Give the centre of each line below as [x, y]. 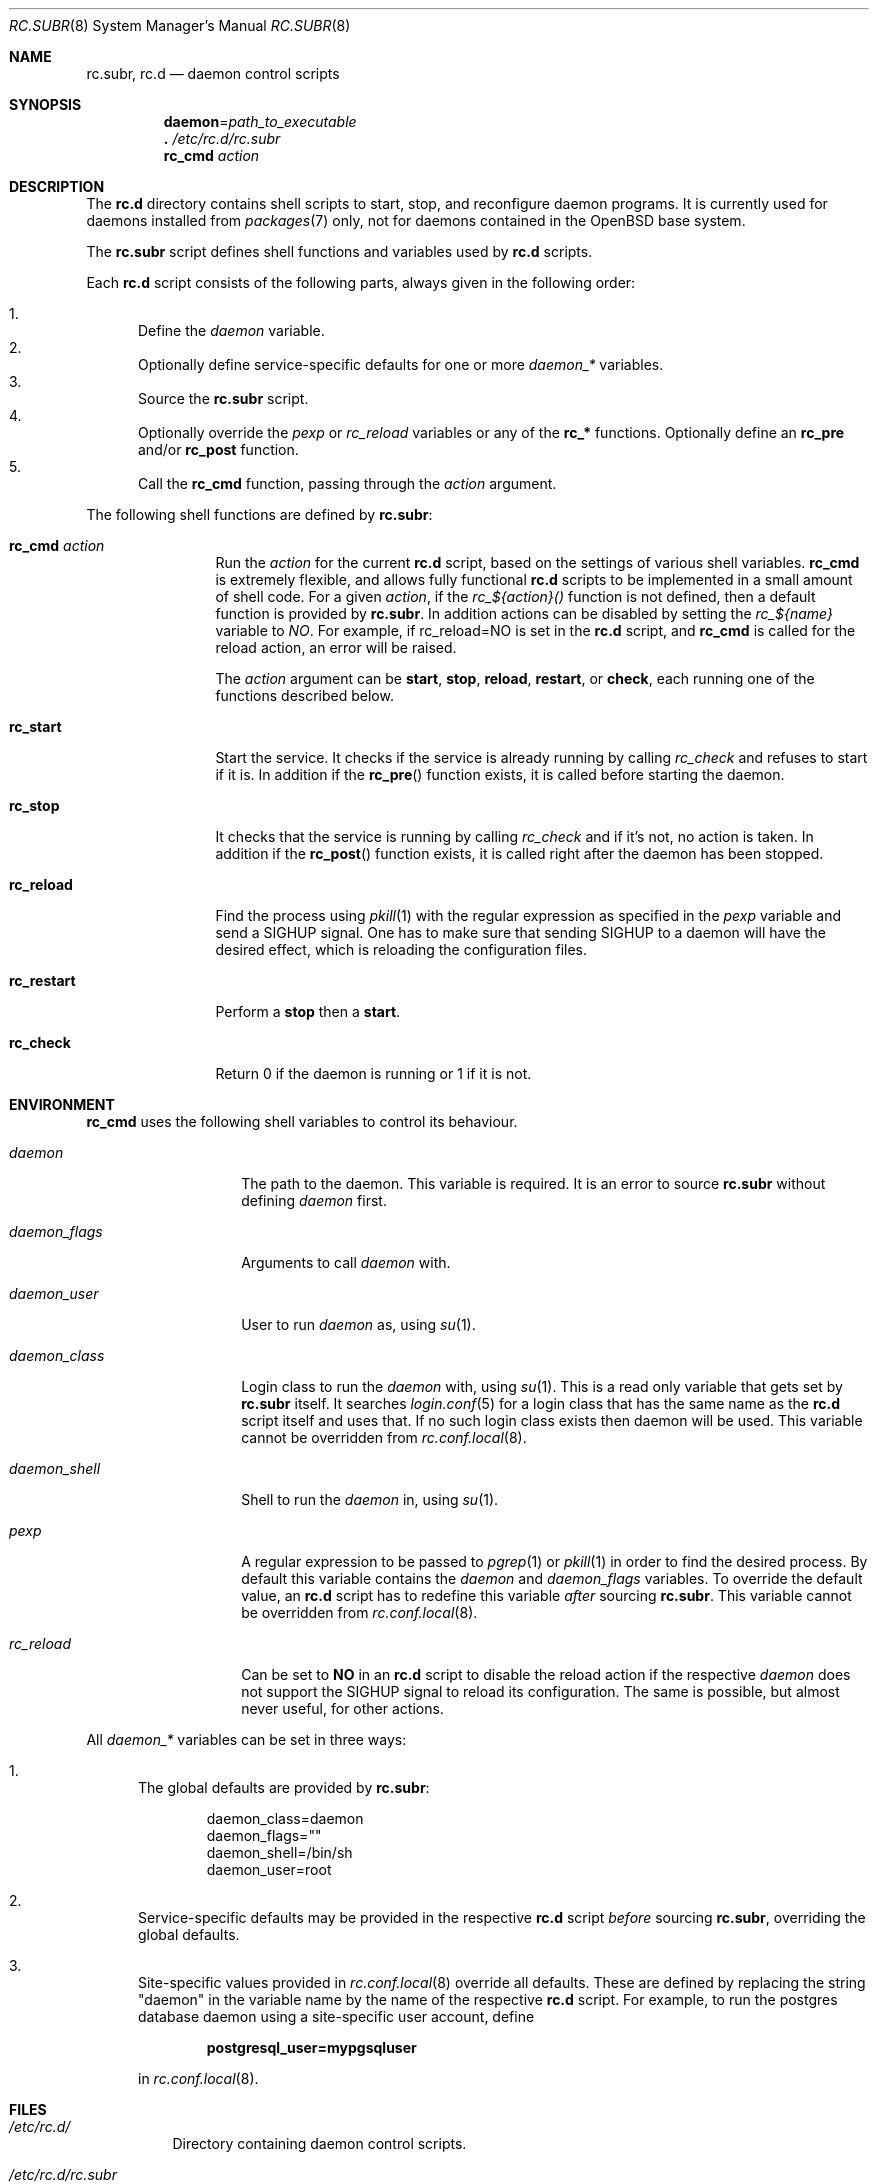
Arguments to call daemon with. [346, 1262]
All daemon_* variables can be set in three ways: [246, 1739]
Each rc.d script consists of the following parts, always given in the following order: [361, 282]
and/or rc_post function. [218, 449]
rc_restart [42, 980]
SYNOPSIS [45, 104]
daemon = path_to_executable [260, 121]
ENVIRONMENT [62, 1104]
